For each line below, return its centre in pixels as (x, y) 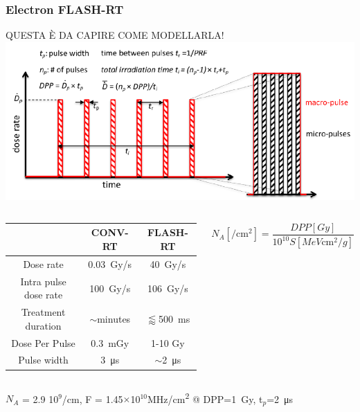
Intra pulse (43, 281)
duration (43, 325)
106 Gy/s (168, 288)
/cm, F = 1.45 (92, 398)
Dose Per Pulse (43, 342)
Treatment (43, 312)
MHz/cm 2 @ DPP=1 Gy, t (205, 397)
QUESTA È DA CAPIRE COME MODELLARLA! (115, 35)
